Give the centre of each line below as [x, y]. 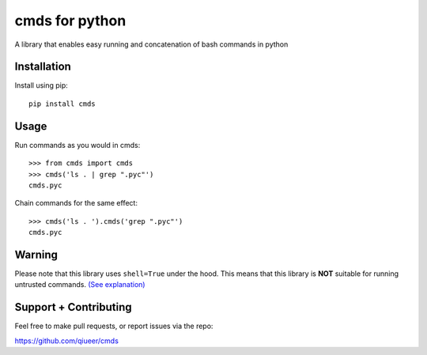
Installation [43, 67]
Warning [36, 254]
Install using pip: [42, 85]
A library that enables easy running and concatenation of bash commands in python [151, 44]
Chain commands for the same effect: [76, 203]
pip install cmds [62, 104]
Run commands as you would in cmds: [77, 145]
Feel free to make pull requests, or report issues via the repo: [114, 326]
